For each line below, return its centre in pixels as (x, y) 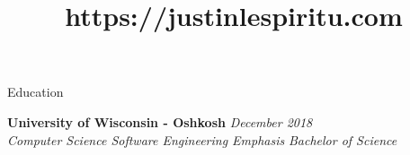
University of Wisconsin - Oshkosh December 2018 (160, 121)
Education (36, 92)
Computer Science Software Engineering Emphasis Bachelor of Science (202, 139)
